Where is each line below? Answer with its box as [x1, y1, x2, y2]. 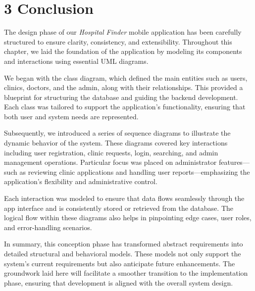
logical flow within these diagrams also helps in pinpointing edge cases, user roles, [4, 212, 252, 223]
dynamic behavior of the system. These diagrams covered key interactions [4, 138, 228, 148]
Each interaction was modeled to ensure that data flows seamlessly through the [4, 193, 245, 203]
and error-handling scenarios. [4, 222, 92, 232]
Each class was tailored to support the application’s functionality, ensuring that [4, 101, 246, 112]
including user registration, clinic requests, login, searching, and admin [4, 147, 218, 157]
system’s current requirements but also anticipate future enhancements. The [4, 258, 235, 268]
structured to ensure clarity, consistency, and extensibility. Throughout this [4, 36, 232, 47]
